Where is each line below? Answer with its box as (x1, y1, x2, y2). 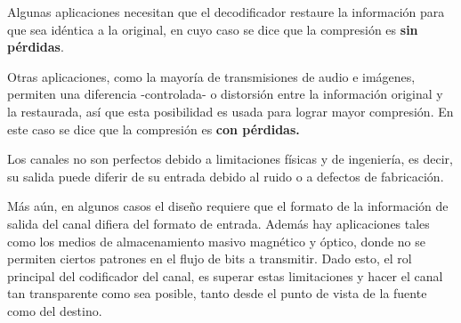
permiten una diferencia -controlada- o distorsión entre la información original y (7, 85, 443, 103)
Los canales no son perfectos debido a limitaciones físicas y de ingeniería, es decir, (7, 149, 453, 168)
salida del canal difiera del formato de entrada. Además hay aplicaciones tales (7, 214, 430, 232)
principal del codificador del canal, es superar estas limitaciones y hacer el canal (7, 266, 443, 285)
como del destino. (7, 301, 102, 319)
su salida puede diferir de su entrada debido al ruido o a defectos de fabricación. (7, 166, 444, 185)
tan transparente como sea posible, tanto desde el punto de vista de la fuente (7, 284, 427, 303)
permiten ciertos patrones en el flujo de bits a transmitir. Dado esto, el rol (7, 249, 412, 268)
